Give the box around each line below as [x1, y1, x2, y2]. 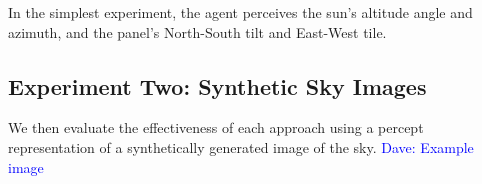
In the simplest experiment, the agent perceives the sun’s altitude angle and [8, 2, 473, 22]
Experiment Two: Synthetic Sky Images [8, 70, 427, 101]
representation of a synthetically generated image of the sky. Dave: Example [8, 136, 474, 157]
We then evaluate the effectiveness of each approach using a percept [8, 117, 424, 138]
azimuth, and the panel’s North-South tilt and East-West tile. [8, 21, 387, 42]
